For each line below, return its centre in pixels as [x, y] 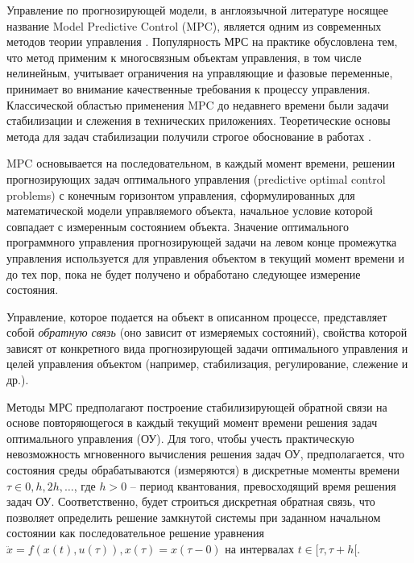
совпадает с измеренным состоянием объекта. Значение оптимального [178, 226]
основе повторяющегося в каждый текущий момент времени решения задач [192, 422]
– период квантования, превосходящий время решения [263, 485]
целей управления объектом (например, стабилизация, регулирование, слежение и [207, 364]
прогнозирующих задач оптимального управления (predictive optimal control [196, 178]
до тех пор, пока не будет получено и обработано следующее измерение [184, 273]
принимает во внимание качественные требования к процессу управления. [188, 88]
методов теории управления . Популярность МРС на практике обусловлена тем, [202, 41]
